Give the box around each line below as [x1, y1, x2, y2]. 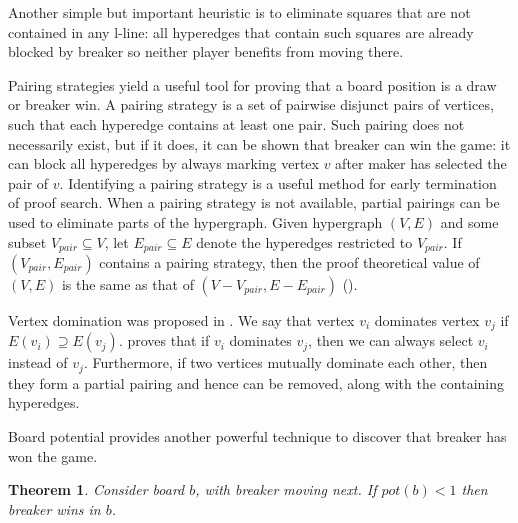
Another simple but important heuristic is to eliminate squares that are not [8, 2, 471, 22]
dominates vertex [374, 309, 480, 330]
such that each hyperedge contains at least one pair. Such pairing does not [8, 113, 465, 134]
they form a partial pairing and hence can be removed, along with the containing [8, 372, 505, 393]
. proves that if [118, 330, 210, 351]
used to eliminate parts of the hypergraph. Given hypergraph [8, 211, 383, 232]
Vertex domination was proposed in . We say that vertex [8, 309, 355, 330]
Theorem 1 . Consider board [8, 479, 185, 500]
